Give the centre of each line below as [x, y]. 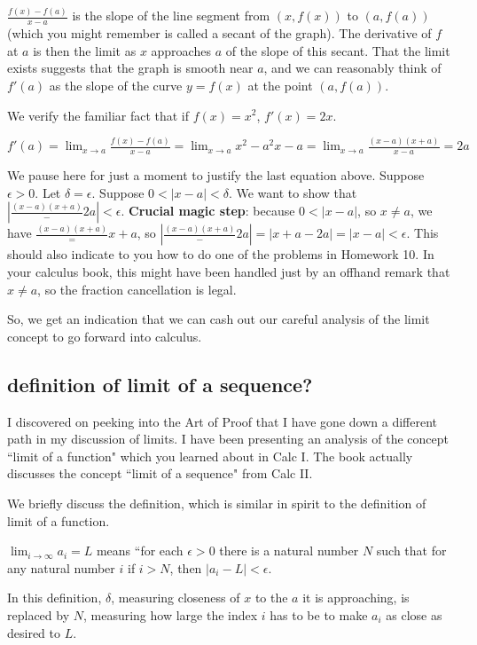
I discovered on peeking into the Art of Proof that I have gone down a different [222, 421]
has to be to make [319, 614]
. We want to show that [293, 192]
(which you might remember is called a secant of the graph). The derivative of [219, 33]
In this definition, [55, 598]
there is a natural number [289, 551]
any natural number [61, 567]
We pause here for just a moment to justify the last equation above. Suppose [216, 175]
